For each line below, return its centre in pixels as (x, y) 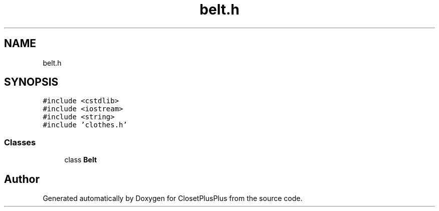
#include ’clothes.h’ (85, 125)
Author (22, 179)
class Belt (81, 160)
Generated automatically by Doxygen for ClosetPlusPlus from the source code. (173, 198)
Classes (20, 142)
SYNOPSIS (31, 82)
